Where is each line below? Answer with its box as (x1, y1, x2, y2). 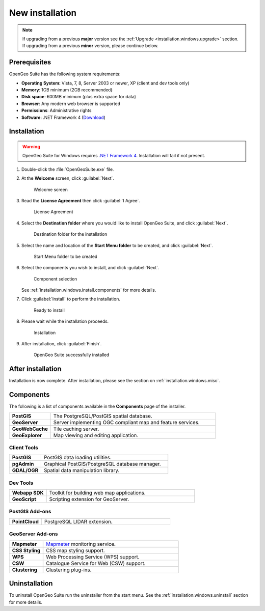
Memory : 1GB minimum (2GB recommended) (21, 87, 113, 93)
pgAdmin (12, 461, 34, 468)
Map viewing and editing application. (53, 432, 138, 439)
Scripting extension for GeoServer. (49, 496, 130, 503)
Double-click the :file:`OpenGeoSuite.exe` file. (21, 166, 114, 172)
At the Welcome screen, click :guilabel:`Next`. (21, 175, 114, 181)
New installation (9, 7, 77, 18)
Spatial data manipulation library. (44, 467, 120, 474)
